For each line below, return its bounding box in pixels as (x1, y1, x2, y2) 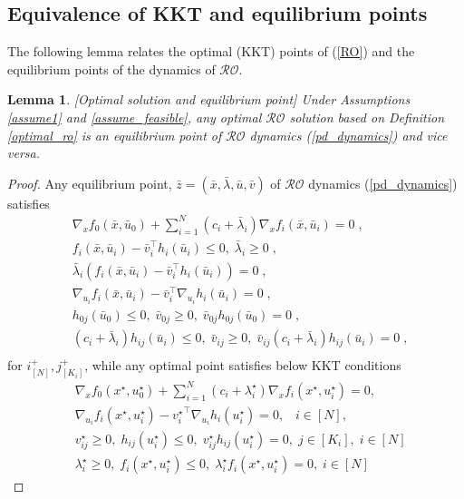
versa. (7, 143, 40, 162)
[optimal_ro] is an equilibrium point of (7, 125, 222, 144)
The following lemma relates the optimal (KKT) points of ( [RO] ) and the (7, 42, 415, 61)
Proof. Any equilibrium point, (7, 173, 172, 192)
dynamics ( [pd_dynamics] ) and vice (249, 125, 448, 144)
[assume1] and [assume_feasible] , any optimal (7, 107, 262, 126)
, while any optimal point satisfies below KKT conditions (84, 356, 401, 375)
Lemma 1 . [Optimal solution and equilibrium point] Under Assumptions (7, 90, 411, 109)
